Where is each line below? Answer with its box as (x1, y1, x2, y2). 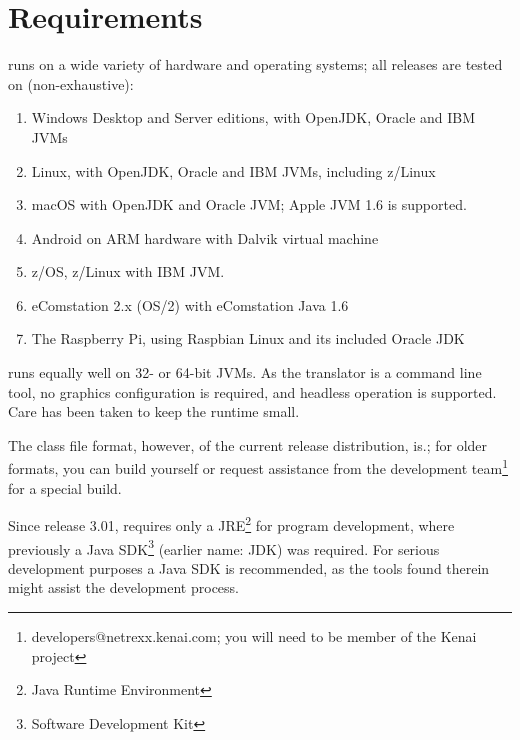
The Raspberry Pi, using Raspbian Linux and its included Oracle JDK (31, 328, 465, 349)
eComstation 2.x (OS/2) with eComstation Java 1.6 (31, 294, 349, 315)
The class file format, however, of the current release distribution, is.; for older (8, 434, 488, 455)
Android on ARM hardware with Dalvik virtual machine (31, 227, 379, 248)
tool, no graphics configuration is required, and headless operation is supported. (8, 381, 497, 402)
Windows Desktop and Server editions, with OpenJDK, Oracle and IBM (31, 107, 476, 128)
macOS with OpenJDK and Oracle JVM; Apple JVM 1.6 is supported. (31, 194, 467, 215)
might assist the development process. (8, 577, 239, 598)
